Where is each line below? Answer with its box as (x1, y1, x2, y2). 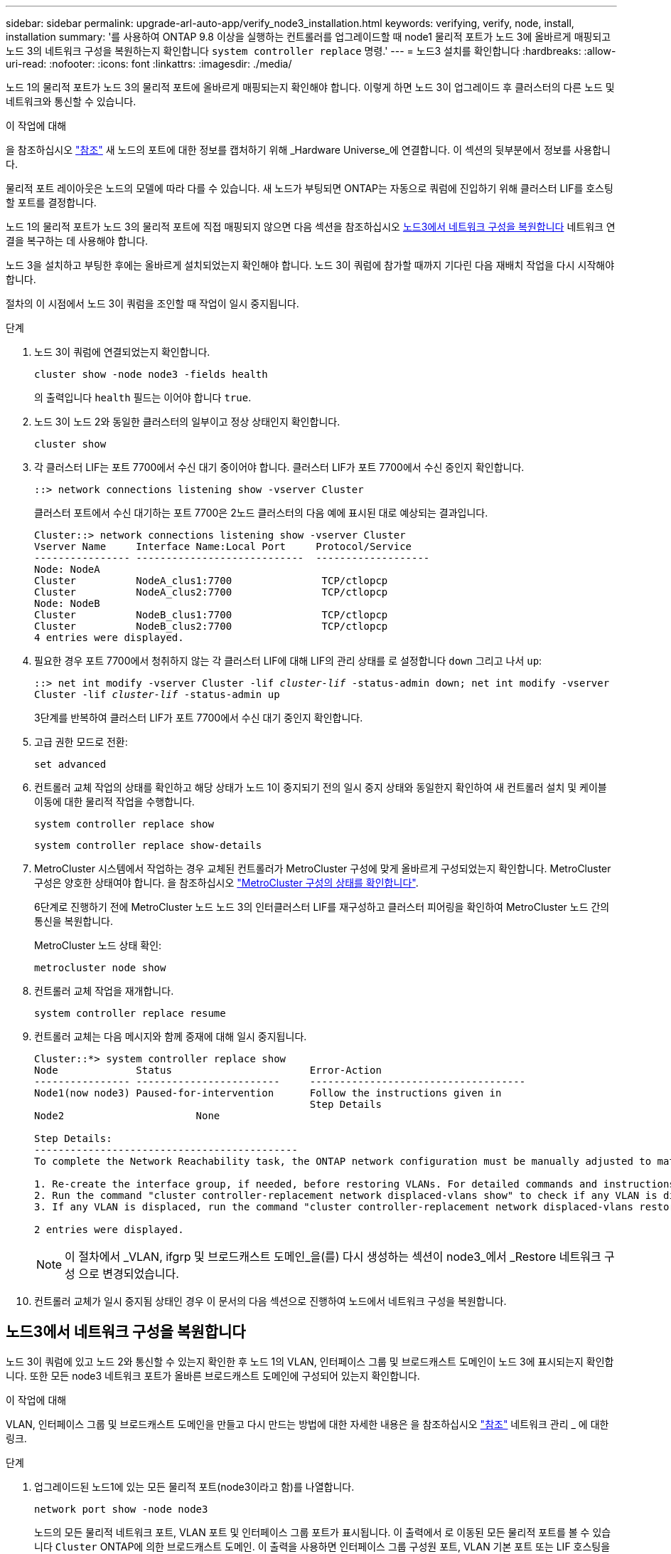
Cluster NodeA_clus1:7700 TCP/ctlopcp (34, 575, 388, 586)
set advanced (34, 758, 107, 770)
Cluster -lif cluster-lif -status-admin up (34, 689, 280, 700)
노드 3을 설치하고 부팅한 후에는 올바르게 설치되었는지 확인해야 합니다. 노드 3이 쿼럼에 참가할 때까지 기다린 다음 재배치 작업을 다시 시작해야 (6, 259, 615, 271)
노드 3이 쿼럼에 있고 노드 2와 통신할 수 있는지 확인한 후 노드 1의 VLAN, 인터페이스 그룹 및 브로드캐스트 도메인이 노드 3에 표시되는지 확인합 (6, 1355, 614, 1368)
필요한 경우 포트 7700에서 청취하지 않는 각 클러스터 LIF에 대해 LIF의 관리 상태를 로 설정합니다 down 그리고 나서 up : (34, 655, 542, 667)
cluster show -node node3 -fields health (34, 369, 268, 380)
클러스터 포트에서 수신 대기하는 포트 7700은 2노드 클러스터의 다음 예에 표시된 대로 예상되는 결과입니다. (34, 507, 488, 519)
